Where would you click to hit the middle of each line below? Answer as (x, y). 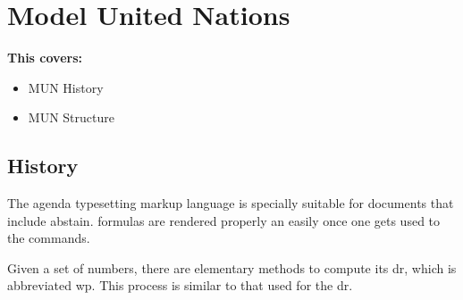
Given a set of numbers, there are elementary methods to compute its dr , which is (232, 267)
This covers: (45, 58)
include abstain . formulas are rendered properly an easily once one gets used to (224, 220)
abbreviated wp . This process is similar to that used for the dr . (180, 285)
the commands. (49, 238)
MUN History (66, 87)
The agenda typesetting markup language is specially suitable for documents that (231, 203)
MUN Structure (71, 117)
